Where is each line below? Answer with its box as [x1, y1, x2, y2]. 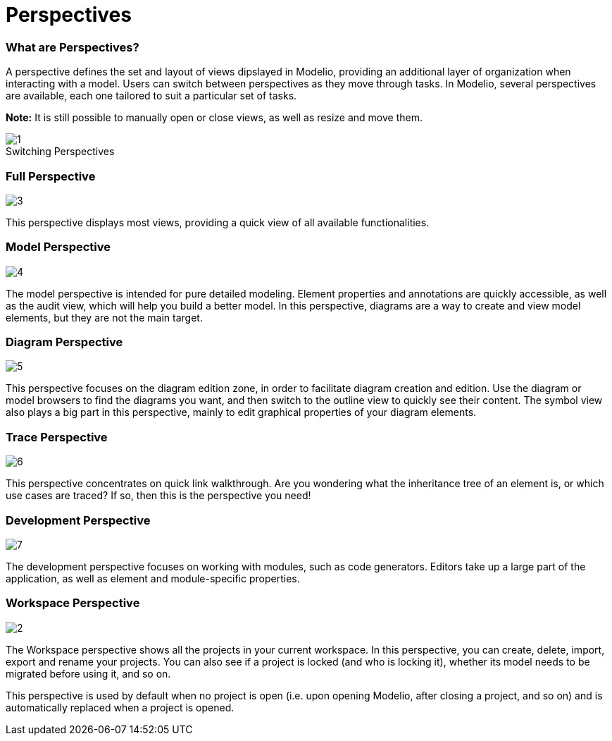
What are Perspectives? [6, 39, 139, 54]
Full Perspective [6, 169, 96, 183]
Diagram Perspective [6, 335, 123, 349]
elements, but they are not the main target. [6, 311, 203, 324]
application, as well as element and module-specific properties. [6, 572, 300, 584]
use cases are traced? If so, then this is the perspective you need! [6, 489, 311, 502]
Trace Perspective [6, 429, 108, 444]
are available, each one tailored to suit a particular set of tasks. [6, 90, 297, 102]
